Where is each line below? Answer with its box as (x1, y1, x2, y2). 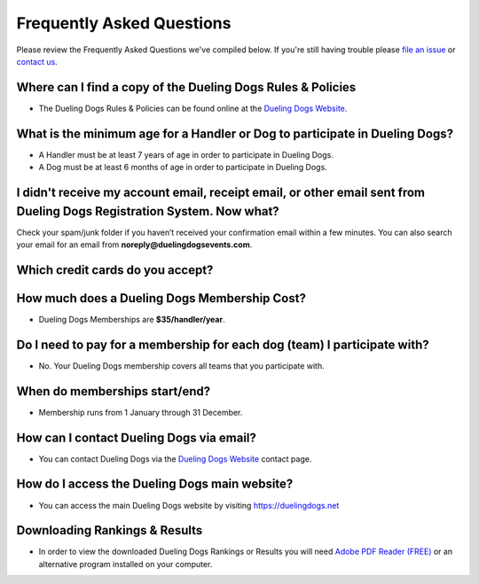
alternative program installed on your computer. (38, 558, 213, 569)
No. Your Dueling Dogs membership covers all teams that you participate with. (38, 360, 325, 371)
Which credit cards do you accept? (16, 262, 214, 277)
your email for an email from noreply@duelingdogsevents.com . (16, 239, 253, 250)
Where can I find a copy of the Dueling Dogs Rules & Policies (16, 80, 357, 95)
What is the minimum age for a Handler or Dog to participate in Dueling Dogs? (16, 126, 454, 141)
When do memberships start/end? (16, 384, 211, 399)
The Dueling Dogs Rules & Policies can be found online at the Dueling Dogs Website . (38, 103, 348, 113)
